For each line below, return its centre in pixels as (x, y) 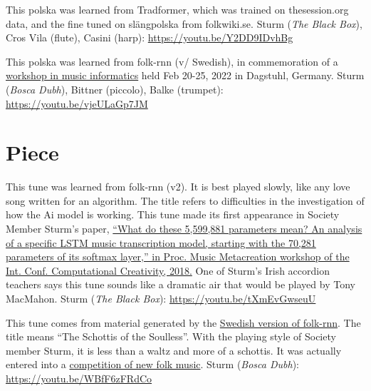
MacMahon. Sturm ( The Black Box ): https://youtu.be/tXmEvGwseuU (161, 299)
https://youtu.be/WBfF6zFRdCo (79, 378)
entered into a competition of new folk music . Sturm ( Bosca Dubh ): (152, 364)
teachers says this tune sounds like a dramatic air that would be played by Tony (181, 284)
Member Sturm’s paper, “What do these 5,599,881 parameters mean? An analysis (184, 229)
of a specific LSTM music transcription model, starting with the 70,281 (161, 242)
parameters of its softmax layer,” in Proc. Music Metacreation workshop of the (178, 257)
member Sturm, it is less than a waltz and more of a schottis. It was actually (174, 350)
